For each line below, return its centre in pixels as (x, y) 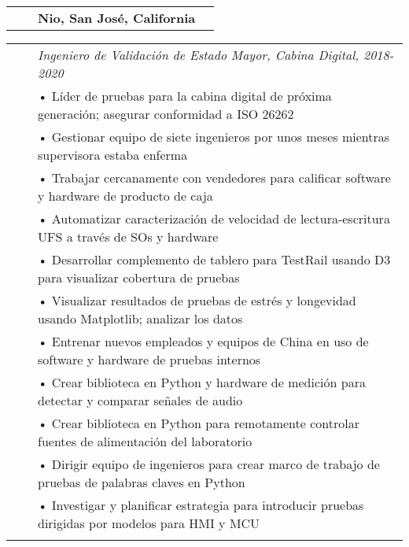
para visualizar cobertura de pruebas (139, 277)
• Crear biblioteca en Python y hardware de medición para (202, 382)
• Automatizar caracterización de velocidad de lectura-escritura (214, 218)
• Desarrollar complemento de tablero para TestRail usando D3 (214, 259)
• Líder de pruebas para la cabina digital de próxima (185, 96)
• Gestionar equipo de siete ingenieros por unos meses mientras (214, 137)
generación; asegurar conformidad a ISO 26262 (166, 114)
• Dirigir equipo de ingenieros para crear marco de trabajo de (209, 464)
